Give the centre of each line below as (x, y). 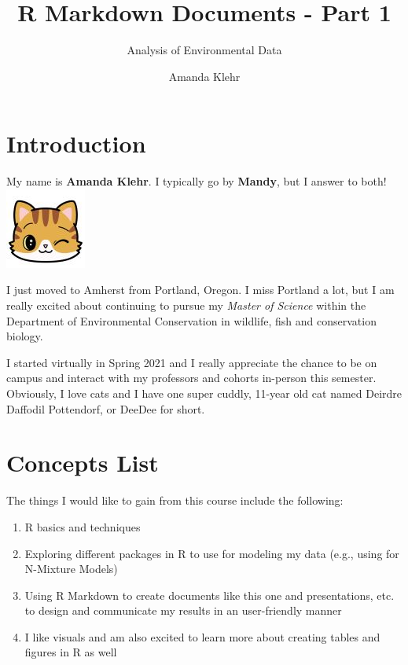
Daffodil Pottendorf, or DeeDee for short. (106, 408)
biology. (25, 336)
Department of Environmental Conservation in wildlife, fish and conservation (191, 320)
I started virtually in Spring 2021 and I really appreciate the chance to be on (192, 362)
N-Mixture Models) (71, 569)
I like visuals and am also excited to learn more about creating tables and (202, 636)
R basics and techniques (83, 526)
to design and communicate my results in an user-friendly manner (183, 610)
